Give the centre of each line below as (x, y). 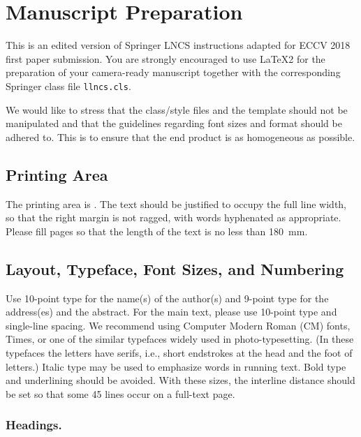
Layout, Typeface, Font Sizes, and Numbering (175, 268)
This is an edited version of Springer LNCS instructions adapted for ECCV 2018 (178, 45)
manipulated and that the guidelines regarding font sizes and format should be (174, 123)
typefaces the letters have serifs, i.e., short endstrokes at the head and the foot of (179, 352)
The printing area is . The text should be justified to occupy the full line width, (176, 203)
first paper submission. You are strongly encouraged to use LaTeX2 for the (165, 58)
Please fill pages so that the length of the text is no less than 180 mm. (157, 231)
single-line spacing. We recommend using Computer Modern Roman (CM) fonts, (178, 325)
